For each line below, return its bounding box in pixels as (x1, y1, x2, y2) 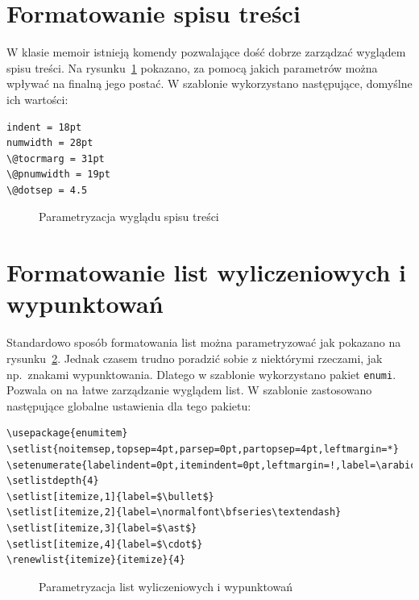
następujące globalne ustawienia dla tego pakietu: (6, 397, 251, 414)
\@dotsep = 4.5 (6, 184, 88, 196)
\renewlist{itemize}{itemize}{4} (6, 554, 185, 566)
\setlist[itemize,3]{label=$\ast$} (6, 522, 197, 534)
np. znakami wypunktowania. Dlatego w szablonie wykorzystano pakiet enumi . (6, 365, 396, 382)
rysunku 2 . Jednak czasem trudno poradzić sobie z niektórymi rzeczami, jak (6, 349, 383, 366)
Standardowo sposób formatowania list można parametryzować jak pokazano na (6, 334, 401, 351)
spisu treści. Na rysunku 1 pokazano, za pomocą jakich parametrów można (6, 59, 378, 76)
